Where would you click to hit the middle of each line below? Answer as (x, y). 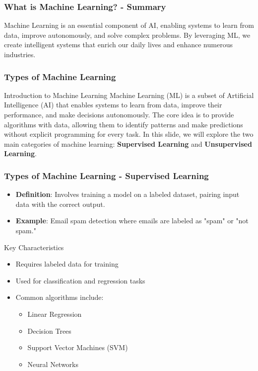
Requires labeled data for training (67, 264)
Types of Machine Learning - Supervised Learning (106, 175)
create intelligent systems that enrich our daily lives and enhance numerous (118, 45)
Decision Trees (49, 330)
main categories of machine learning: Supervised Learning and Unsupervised (128, 143)
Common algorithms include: (60, 297)
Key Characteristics (34, 247)
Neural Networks (53, 364)
